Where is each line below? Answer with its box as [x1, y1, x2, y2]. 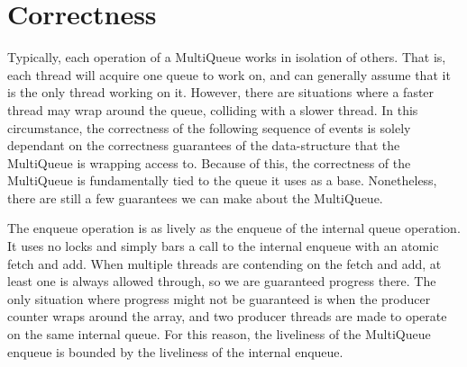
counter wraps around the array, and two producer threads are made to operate [7, 307, 447, 326]
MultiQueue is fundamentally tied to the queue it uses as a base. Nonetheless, [7, 171, 437, 190]
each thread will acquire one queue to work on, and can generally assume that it [7, 65, 451, 84]
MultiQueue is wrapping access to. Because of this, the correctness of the [7, 153, 411, 172]
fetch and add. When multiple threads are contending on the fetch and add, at [7, 254, 442, 273]
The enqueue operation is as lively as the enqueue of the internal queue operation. [7, 219, 461, 237]
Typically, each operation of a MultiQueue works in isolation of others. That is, [7, 48, 446, 67]
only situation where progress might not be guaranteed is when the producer [7, 289, 431, 308]
